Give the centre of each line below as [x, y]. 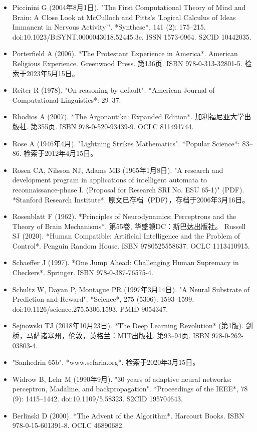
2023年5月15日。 [53, 73]
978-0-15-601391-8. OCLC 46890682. [68, 425]
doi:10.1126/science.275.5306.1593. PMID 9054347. [90, 308]
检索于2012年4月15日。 [61, 153]
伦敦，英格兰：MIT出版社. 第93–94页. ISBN [139, 336]
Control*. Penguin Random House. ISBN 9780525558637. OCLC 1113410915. [131, 245]
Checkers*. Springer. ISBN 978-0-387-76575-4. [83, 272]
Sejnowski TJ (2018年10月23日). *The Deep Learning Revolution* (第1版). [128, 326]
